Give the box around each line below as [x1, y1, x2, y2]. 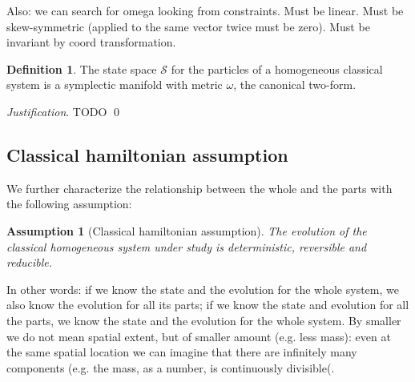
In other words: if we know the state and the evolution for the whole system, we [6, 280, 399, 297]
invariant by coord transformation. [6, 34, 176, 50]
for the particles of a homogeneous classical [171, 60, 383, 77]
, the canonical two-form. [233, 76, 357, 93]
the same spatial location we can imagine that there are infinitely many [6, 344, 357, 360]
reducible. [6, 254, 53, 271]
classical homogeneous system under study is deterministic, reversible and [6, 238, 367, 255]
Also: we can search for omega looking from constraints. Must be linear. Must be [6, 2, 404, 18]
